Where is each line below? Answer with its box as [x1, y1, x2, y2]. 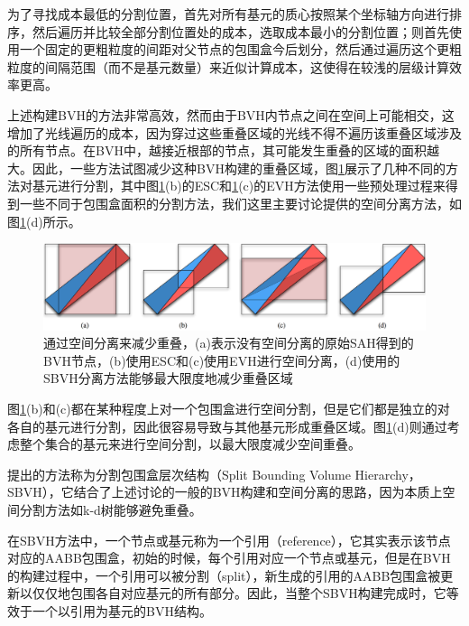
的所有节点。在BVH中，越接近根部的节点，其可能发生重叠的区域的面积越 [7, 141, 439, 160]
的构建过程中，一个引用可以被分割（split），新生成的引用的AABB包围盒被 [7, 565, 441, 584]
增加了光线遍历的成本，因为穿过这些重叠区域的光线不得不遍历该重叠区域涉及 [7, 123, 462, 142]
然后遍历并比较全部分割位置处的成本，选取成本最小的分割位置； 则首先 [32, 22, 449, 41]
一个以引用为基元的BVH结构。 [32, 601, 212, 620]
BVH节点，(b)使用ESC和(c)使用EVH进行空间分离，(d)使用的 [43, 350, 400, 369]
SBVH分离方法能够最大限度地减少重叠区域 [43, 369, 293, 388]
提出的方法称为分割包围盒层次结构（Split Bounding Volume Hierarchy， [7, 464, 421, 483]
